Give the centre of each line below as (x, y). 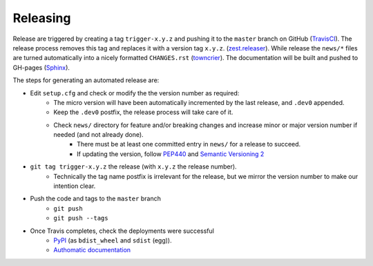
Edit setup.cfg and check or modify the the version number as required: (135, 93)
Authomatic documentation (92, 250)
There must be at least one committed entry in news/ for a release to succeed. (189, 144)
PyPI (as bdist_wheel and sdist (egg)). (113, 240)
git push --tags (81, 218)
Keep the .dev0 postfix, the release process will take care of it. (143, 112)
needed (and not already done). (99, 135)
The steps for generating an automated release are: (86, 80)
